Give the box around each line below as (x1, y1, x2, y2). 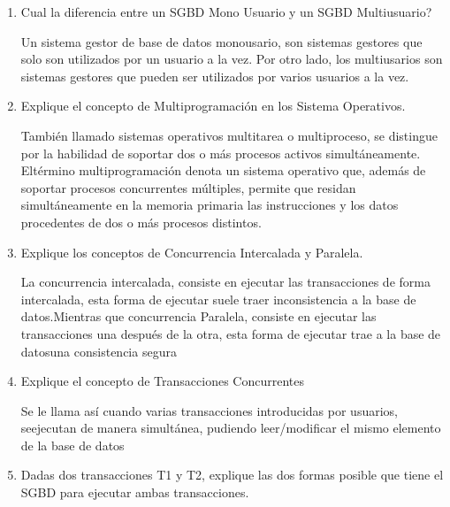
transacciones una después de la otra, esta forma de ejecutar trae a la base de (20, 324, 441, 342)
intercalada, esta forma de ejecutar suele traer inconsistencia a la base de (20, 289, 416, 308)
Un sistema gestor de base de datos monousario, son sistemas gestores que (20, 32, 423, 50)
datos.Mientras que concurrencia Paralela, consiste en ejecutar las (20, 307, 377, 326)
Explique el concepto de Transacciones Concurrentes (20, 372, 304, 390)
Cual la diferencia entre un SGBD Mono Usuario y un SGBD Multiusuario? (20, 3, 432, 20)
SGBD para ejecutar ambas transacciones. (20, 483, 249, 502)
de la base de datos (20, 435, 125, 454)
